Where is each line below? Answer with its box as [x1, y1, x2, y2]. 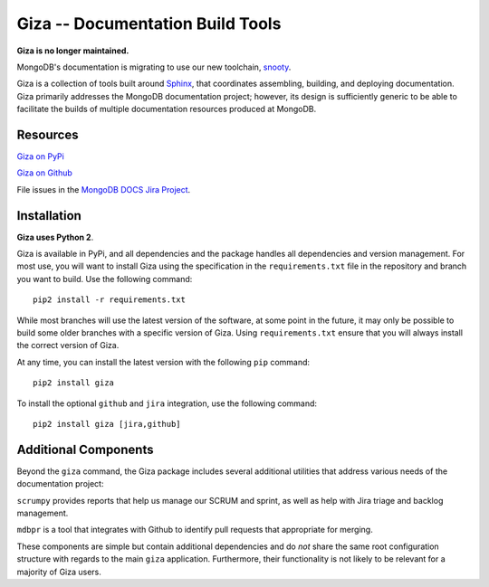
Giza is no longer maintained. [16, 45, 129, 56]
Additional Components [16, 441, 154, 457]
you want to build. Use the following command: [16, 273, 193, 284]
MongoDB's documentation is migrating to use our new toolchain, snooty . [16, 62, 292, 72]
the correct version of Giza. [16, 340, 120, 351]
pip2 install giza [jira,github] [33, 419, 181, 429]
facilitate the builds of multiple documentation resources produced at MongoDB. [16, 104, 317, 115]
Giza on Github [16, 167, 72, 178]
